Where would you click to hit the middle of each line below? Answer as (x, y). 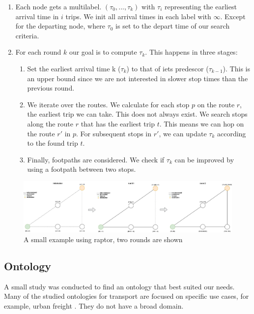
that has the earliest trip (118, 123)
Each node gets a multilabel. (58, 6)
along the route (50, 123)
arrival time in (37, 16)
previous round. (51, 88)
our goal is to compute (103, 52)
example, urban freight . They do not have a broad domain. (94, 305)
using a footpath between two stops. (82, 169)
